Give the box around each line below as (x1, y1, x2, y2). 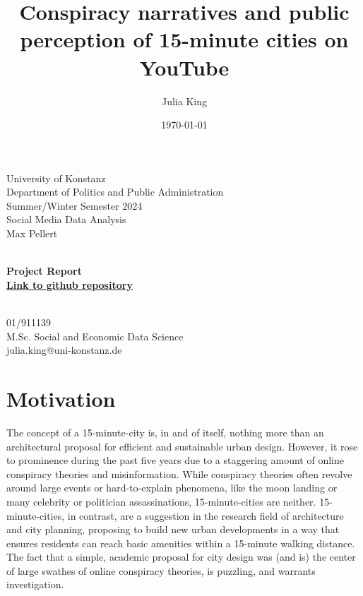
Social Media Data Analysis (6, 212, 126, 227)
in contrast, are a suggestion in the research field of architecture (67, 508, 344, 523)
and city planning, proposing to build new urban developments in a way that (6, 522, 340, 537)
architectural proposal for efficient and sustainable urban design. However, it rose (6, 439, 358, 453)
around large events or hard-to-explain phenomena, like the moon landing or (6, 480, 338, 495)
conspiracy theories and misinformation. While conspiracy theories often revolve (6, 466, 352, 481)
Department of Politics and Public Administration (6, 184, 224, 199)
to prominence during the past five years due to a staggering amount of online (6, 453, 344, 467)
